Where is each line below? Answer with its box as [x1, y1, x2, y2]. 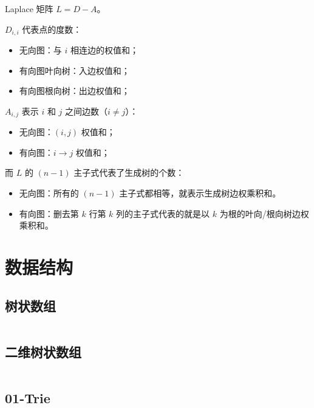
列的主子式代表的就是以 [116, 207, 210, 219]
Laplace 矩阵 [5, 2, 53, 15]
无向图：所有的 [19, 187, 79, 199]
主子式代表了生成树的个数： [73, 166, 185, 179]
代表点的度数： [22, 22, 82, 35]
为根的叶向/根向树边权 [219, 207, 309, 219]
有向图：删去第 [19, 207, 79, 219]
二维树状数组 [5, 342, 81, 361]
